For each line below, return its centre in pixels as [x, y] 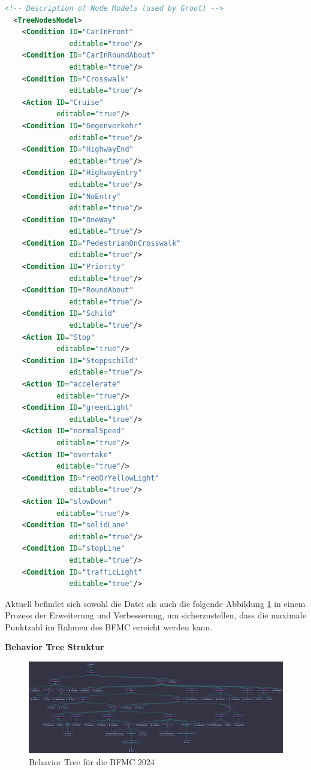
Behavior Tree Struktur [55, 647]
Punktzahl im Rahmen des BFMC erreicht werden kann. [109, 626]
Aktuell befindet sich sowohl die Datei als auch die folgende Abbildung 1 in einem [155, 603]
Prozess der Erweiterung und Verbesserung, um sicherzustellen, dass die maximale [155, 615]
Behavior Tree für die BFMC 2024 [92, 761]
